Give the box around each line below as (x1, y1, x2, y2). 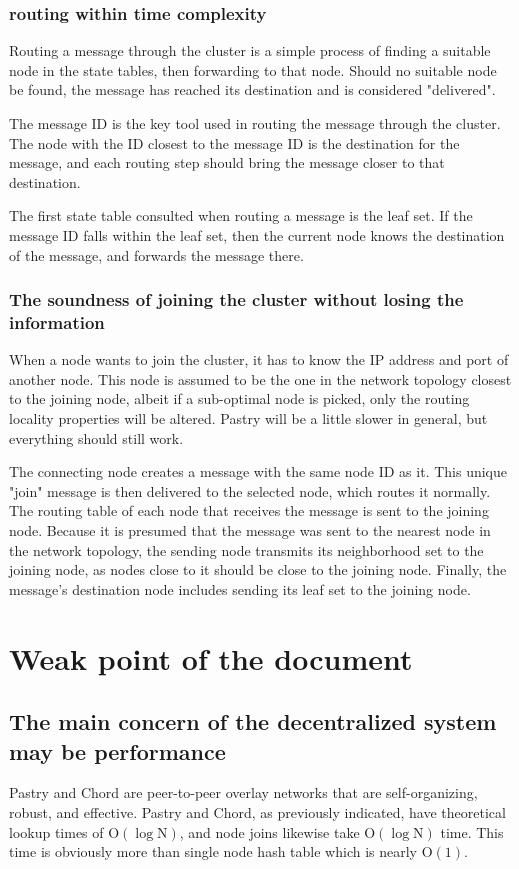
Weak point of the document (9, 637, 413, 678)
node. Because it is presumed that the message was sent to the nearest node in (9, 520, 491, 541)
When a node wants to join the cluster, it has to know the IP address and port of (9, 349, 509, 370)
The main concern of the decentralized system (9, 706, 497, 737)
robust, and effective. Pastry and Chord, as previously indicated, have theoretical (9, 801, 506, 822)
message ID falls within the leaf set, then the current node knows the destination (9, 224, 505, 245)
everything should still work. (9, 427, 184, 448)
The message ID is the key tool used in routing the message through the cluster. (9, 113, 501, 133)
